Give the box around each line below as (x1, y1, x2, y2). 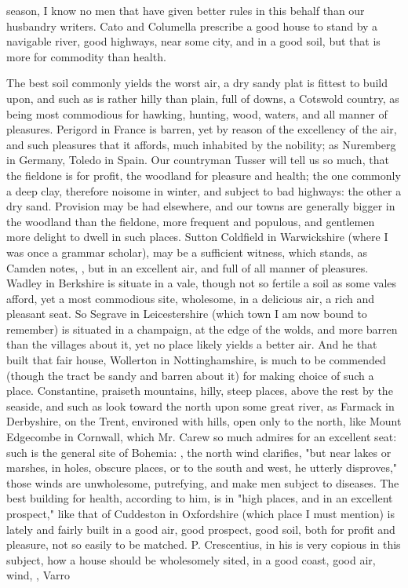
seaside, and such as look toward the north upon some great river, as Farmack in (6, 397, 395, 414)
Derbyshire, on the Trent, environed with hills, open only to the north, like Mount (6, 413, 402, 429)
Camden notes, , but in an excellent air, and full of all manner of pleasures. (6, 259, 369, 276)
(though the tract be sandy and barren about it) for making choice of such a (6, 367, 374, 383)
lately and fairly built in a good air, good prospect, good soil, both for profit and (6, 520, 395, 537)
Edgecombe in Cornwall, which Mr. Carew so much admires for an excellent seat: (6, 429, 397, 445)
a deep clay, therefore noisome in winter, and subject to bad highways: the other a (6, 182, 402, 199)
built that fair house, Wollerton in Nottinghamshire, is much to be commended (6, 352, 386, 368)
